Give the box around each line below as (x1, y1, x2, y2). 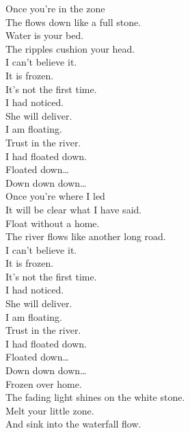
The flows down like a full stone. (5, 14, 141, 29)
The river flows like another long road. (5, 229, 166, 244)
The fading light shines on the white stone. (5, 390, 185, 404)
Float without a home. (5, 215, 100, 230)
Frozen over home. (5, 376, 82, 391)
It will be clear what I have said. (5, 202, 142, 216)
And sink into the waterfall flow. (5, 417, 141, 431)
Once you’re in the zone (5, 1, 105, 15)
